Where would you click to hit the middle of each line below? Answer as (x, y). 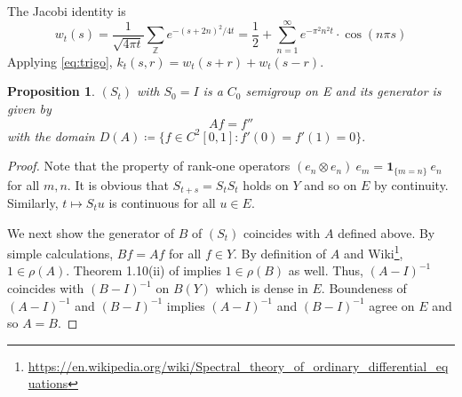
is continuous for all (162, 202)
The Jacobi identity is (67, 11)
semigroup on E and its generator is (343, 91)
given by (29, 108)
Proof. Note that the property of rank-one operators (149, 166)
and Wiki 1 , (373, 252)
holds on (266, 184)
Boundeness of (368, 288)
